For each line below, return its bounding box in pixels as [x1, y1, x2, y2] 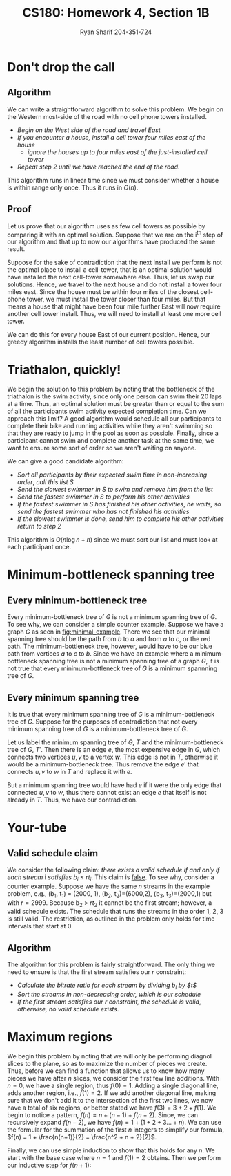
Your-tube [7, 820, 67, 836]
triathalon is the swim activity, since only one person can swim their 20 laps [7, 392, 222, 401]
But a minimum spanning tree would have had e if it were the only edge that [7, 780, 222, 789]
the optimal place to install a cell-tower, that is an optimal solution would [7, 266, 212, 274]
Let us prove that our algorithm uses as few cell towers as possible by [7, 221, 205, 230]
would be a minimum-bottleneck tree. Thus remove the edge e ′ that [7, 760, 199, 769]
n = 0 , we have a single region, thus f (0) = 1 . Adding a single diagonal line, [7, 1081, 219, 1090]
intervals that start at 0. [7, 922, 74, 930]
